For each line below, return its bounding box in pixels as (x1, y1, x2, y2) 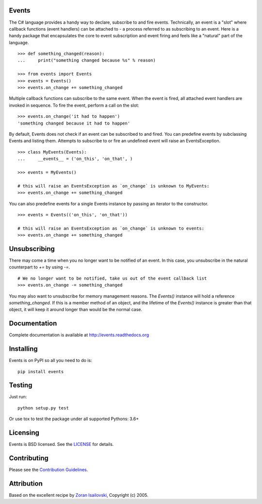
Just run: (9, 394, 27, 400)
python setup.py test (17, 405, 69, 410)
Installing (9, 345, 38, 353)
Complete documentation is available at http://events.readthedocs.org (9, 332, 149, 338)
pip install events (17, 369, 64, 374)
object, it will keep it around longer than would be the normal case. (9, 307, 143, 313)
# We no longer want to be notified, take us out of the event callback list (17, 275, 207, 281)
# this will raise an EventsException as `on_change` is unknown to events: (17, 225, 205, 231)
